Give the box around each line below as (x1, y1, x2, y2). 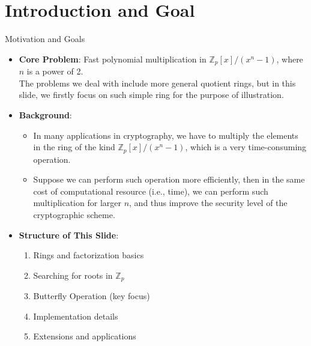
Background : (19, 108, 72, 121)
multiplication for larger (33, 196, 121, 209)
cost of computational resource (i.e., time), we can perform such (33, 184, 268, 197)
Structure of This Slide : (19, 228, 119, 241)
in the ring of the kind (33, 141, 115, 153)
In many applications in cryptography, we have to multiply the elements (33, 129, 298, 141)
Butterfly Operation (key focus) (33, 290, 150, 302)
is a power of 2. (26, 65, 83, 77)
